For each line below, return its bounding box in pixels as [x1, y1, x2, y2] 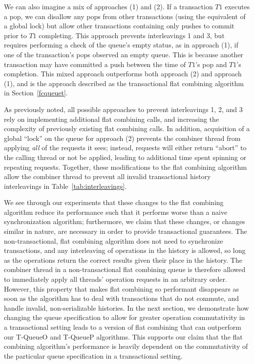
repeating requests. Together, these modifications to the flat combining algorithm [4, 161, 247, 172]
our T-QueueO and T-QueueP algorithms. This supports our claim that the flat [4, 331, 243, 341]
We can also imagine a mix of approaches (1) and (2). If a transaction [4, 1, 213, 11]
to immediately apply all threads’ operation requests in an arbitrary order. [4, 274, 227, 284]
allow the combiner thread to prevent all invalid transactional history [4, 171, 211, 182]
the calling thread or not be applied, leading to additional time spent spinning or [4, 152, 247, 162]
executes [225, 1, 250, 11]
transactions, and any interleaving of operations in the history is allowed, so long [4, 245, 246, 255]
